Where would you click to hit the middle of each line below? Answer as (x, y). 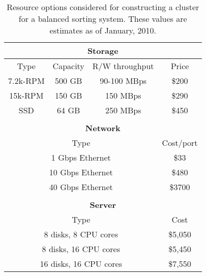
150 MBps (123, 95)
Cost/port (180, 143)
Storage (103, 51)
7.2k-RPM (26, 81)
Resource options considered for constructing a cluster (103, 7)
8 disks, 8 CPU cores (81, 234)
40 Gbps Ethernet (81, 187)
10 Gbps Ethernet (81, 172)
